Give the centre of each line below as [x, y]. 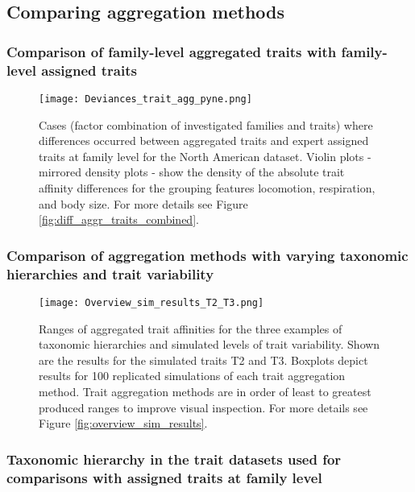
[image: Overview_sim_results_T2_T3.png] [151, 302]
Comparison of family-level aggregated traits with [172, 51]
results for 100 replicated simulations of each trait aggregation [192, 376]
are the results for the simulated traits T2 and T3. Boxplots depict [203, 360]
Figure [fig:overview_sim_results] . [123, 423]
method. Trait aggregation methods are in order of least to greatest [205, 391]
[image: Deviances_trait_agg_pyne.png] [145, 99]
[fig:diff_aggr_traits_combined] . [119, 219]
